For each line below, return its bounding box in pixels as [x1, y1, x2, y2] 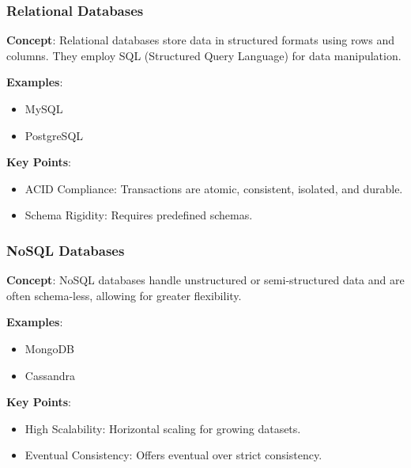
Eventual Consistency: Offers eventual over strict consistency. [25, 447, 322, 463]
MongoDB [25, 340, 75, 356]
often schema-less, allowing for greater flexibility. [6, 287, 242, 303]
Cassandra [25, 367, 75, 383]
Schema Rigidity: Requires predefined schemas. [25, 207, 253, 223]
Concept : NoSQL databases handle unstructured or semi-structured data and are [6, 272, 405, 288]
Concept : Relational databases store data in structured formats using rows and [6, 32, 394, 48]
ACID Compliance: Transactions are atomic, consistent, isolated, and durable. [25, 180, 403, 196]
